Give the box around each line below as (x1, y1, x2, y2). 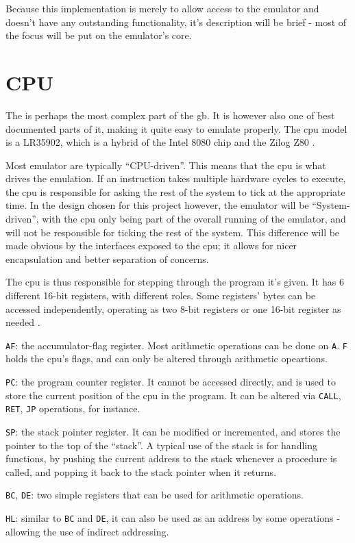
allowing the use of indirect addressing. (5, 524, 169, 538)
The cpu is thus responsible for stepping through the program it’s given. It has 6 (5, 275, 344, 289)
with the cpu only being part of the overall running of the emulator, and (42, 212, 346, 226)
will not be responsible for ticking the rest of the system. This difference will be (5, 225, 340, 239)
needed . (5, 315, 40, 329)
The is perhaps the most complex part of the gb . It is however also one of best (5, 108, 335, 122)
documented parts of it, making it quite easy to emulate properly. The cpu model (5, 121, 347, 136)
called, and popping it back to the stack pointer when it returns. (5, 464, 277, 479)
